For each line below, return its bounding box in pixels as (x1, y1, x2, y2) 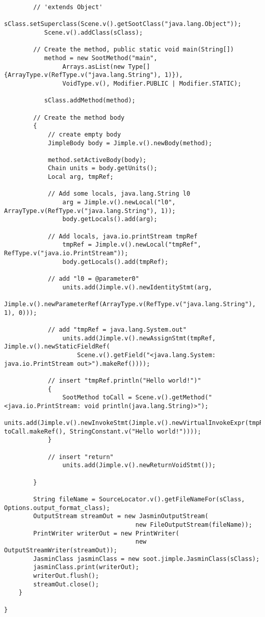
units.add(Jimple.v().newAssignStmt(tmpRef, (62, 334, 216, 342)
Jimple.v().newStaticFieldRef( (4, 343, 110, 351)
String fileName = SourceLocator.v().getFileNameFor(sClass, (33, 496, 245, 503)
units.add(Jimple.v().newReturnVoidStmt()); (62, 462, 216, 469)
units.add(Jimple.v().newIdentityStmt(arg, (62, 283, 213, 291)
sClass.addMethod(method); (44, 97, 136, 104)
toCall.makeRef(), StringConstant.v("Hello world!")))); (4, 427, 201, 435)
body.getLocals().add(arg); (62, 216, 157, 223)
